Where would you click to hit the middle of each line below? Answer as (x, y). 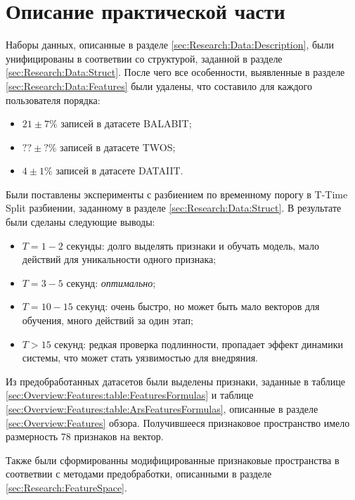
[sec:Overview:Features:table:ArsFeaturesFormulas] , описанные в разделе (162, 409)
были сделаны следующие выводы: (80, 222)
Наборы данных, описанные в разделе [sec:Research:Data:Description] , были (170, 45)
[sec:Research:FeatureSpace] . (66, 487)
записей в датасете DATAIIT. (120, 171)
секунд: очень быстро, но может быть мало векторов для (198, 306)
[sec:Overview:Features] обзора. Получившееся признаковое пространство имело (178, 422)
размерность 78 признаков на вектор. (85, 436)
